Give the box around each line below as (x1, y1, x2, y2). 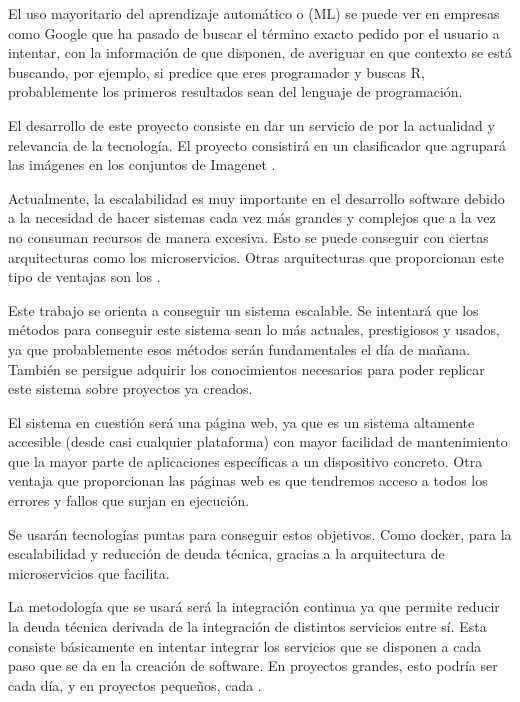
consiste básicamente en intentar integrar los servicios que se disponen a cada (8, 635, 482, 656)
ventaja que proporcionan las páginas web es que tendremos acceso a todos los (8, 470, 488, 491)
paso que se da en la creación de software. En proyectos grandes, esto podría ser (8, 655, 498, 676)
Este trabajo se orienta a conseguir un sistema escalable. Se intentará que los (8, 299, 479, 320)
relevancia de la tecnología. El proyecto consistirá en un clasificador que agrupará (8, 134, 507, 155)
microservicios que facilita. (8, 562, 170, 583)
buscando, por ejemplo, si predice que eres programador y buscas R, (8, 61, 425, 82)
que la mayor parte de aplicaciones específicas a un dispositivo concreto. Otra (8, 450, 483, 471)
